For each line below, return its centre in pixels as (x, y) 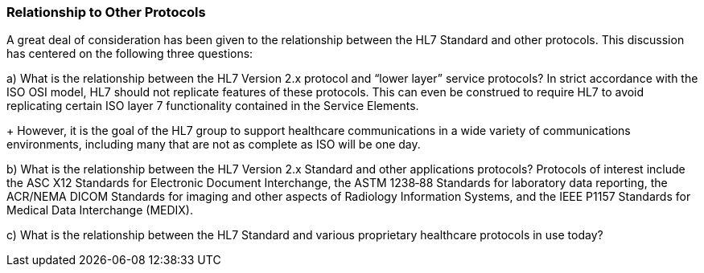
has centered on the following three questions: (130, 54)
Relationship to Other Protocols (106, 12)
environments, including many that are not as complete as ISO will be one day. (214, 145)
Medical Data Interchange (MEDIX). (100, 210)
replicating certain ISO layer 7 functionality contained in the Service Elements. (213, 106)
